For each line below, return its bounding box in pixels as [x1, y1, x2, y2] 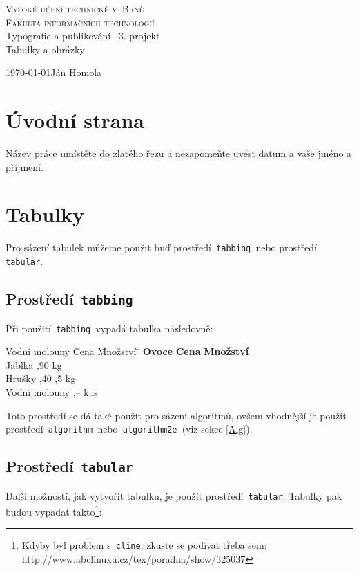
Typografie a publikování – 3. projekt [6, 28, 160, 43]
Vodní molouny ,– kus [6, 384, 98, 399]
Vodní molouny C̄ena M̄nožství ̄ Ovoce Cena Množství [6, 344, 249, 359]
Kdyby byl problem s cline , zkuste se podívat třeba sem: [21, 538, 267, 552]
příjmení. [6, 159, 43, 174]
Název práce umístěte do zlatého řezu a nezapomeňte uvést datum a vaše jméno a [6, 146, 352, 161]
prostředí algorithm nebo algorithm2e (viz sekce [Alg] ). [6, 422, 253, 436]
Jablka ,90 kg [6, 357, 62, 372]
